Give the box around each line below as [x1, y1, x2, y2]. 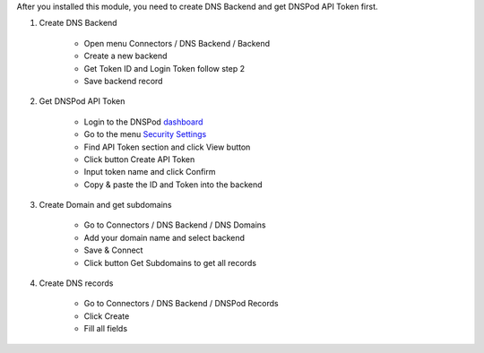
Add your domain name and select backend [83, 232, 246, 243]
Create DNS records [39, 278, 114, 288]
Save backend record [83, 75, 163, 86]
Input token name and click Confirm [83, 167, 216, 177]
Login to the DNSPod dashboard [83, 116, 203, 127]
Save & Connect [83, 245, 143, 255]
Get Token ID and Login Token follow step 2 [83, 63, 246, 73]
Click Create [83, 310, 130, 322]
